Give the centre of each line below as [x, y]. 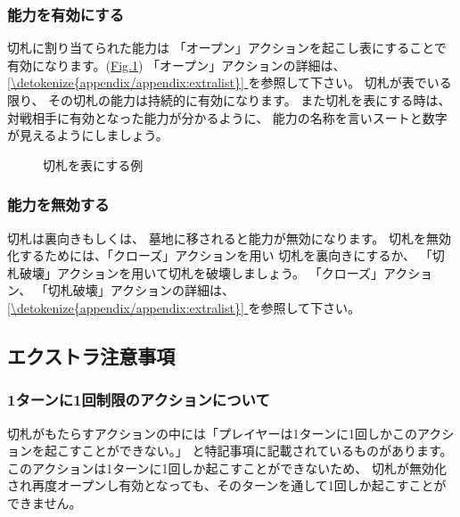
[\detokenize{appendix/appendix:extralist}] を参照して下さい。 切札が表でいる [230, 82]
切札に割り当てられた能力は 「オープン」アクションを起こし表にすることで [227, 48]
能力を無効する [58, 205]
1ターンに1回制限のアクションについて [139, 400]
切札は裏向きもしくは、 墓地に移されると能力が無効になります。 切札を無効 [229, 238]
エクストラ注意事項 [91, 355]
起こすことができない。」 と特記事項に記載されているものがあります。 [248, 451]
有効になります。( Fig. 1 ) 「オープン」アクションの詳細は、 [177, 65]
